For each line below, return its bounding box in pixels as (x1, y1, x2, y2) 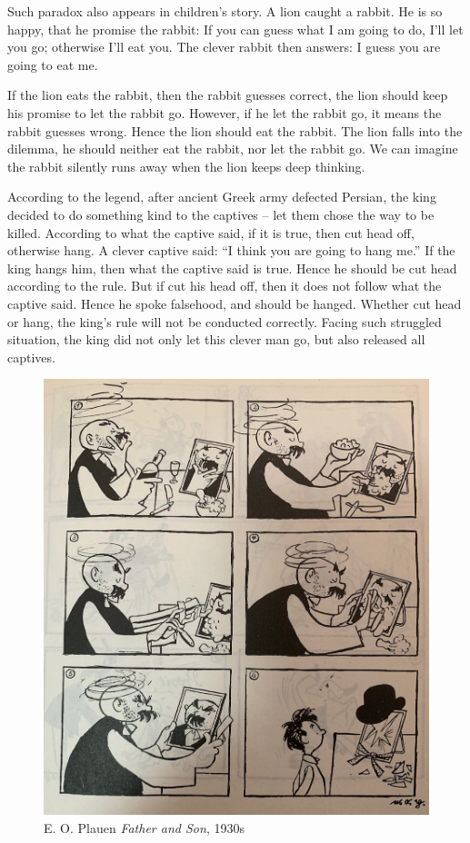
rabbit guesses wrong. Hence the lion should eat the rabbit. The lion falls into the (7, 121, 463, 140)
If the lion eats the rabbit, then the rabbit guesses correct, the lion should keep (7, 85, 448, 104)
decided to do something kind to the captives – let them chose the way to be (7, 204, 435, 223)
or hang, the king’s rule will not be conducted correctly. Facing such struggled (7, 312, 442, 331)
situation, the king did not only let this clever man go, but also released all (7, 330, 425, 349)
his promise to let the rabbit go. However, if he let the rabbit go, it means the (7, 103, 442, 122)
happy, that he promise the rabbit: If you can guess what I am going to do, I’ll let (7, 19, 464, 38)
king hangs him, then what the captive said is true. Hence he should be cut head (7, 258, 457, 277)
